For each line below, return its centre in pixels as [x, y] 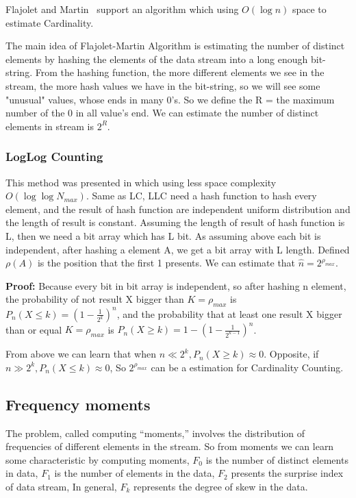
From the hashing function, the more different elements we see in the [180, 72]
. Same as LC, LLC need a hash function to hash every [201, 196]
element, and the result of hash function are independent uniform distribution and [178, 209]
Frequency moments [78, 404]
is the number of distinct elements [277, 459]
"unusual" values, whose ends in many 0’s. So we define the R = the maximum [170, 99]
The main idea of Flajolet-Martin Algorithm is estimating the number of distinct [175, 46]
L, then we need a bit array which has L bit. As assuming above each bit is [163, 235]
